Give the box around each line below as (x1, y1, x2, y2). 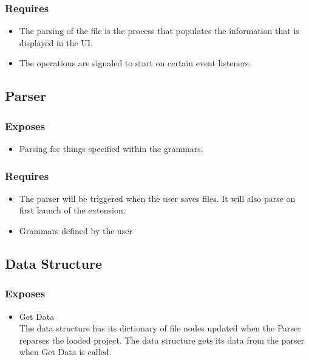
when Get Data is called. (19, 345, 112, 358)
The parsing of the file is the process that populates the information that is (19, 24, 299, 37)
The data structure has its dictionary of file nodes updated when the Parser (19, 322, 301, 334)
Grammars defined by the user (19, 224, 133, 237)
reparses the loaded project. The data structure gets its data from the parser (19, 333, 305, 346)
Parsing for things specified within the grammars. (19, 142, 203, 154)
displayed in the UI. (19, 36, 93, 49)
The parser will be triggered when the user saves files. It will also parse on (19, 192, 296, 204)
